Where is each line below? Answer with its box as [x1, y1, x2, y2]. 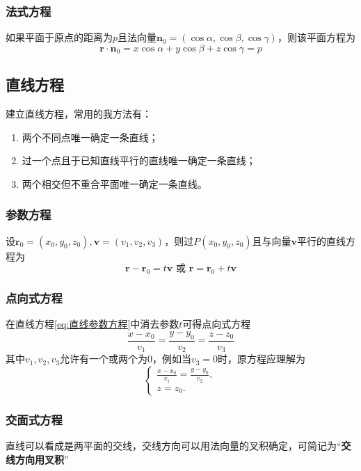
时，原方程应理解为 [218, 351, 306, 366]
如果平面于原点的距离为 [6, 30, 113, 45]
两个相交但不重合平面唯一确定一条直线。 [22, 176, 207, 191]
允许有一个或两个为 [59, 351, 147, 366]
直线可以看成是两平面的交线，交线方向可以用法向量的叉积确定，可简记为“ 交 [6, 438, 351, 452]
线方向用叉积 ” [6, 452, 69, 466]
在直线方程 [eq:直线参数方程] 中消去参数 [6, 317, 179, 331]
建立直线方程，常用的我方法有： [6, 106, 152, 121]
